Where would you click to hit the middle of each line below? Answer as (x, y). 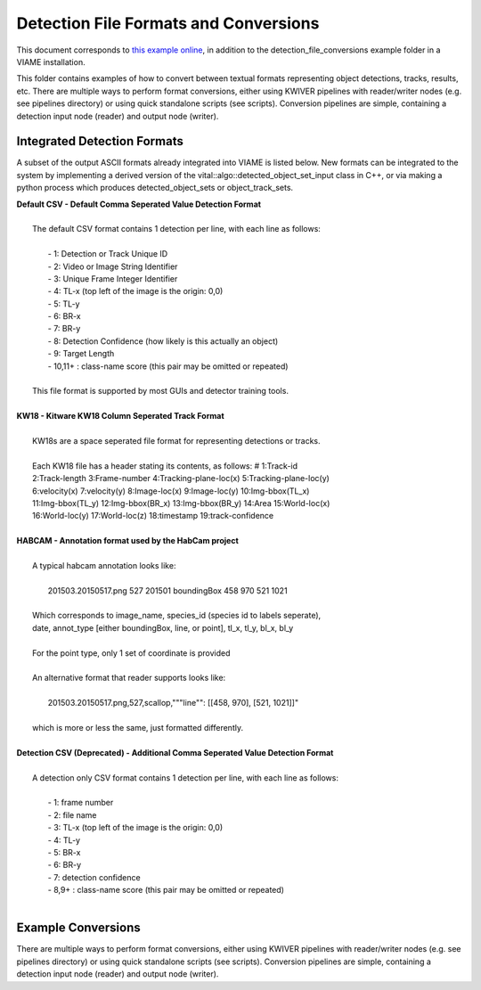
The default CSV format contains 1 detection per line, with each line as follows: (176, 229)
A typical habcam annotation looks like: (104, 565)
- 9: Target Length (81, 354)
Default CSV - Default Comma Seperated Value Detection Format (139, 204)
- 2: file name (72, 814)
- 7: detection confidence (94, 877)
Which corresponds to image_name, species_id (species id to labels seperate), (177, 616)
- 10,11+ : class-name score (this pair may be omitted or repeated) (168, 366)
